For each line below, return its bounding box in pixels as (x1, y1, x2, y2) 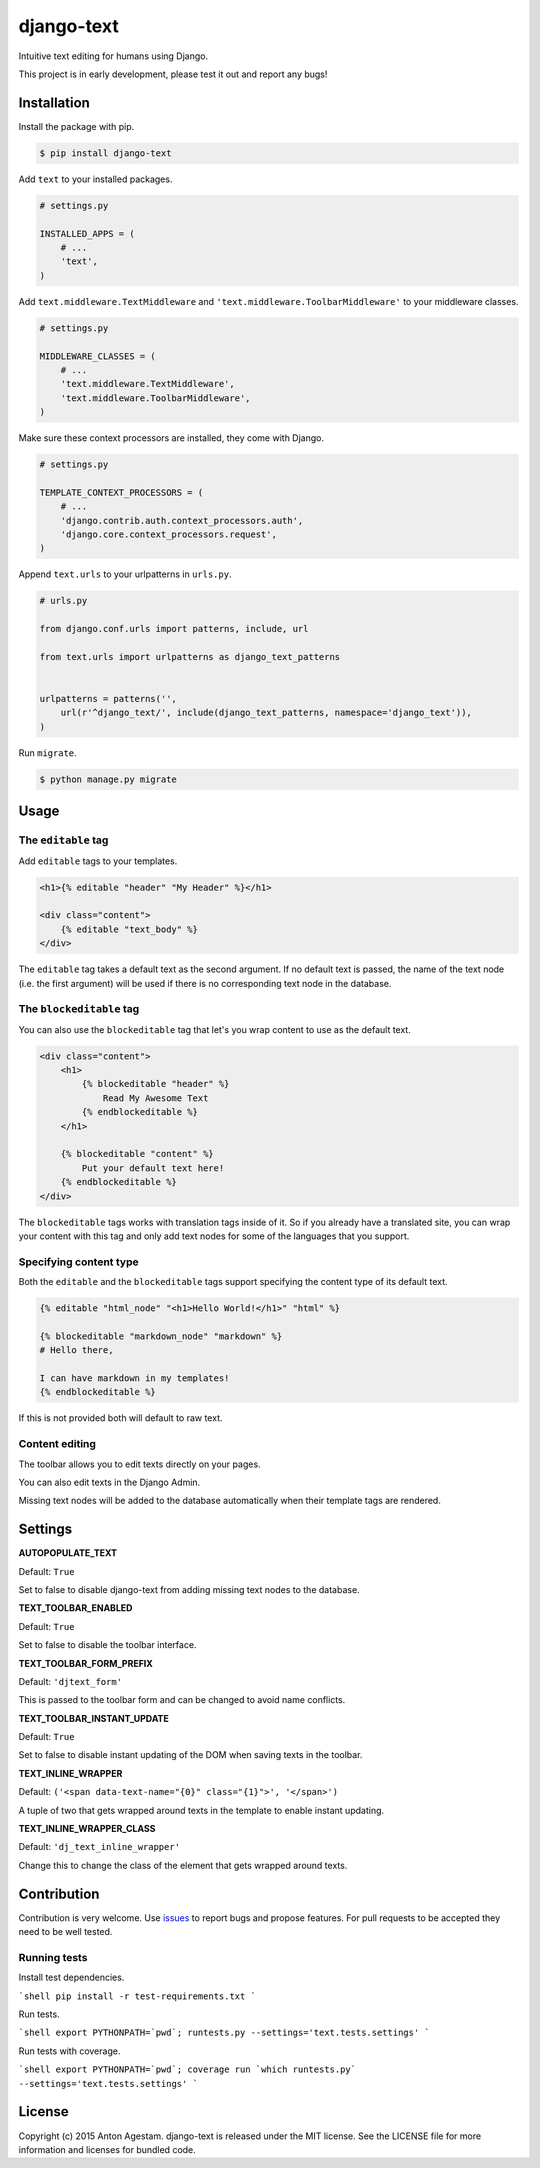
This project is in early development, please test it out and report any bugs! (18, 68, 328, 80)
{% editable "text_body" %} (60, 923, 199, 935)
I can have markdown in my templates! (39, 1372, 230, 1384)
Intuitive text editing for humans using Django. (18, 50, 209, 62)
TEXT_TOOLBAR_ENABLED (18, 1602, 133, 1614)
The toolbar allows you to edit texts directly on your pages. (18, 1458, 261, 1470)
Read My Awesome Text (102, 1092, 209, 1104)
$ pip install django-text (39, 147, 172, 159)
